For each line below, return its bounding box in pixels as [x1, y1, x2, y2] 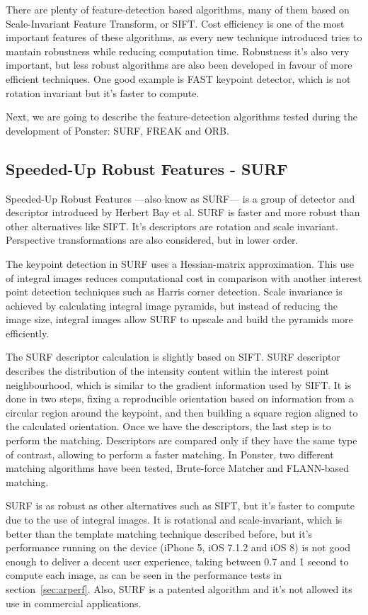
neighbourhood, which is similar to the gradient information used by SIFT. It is [6, 377, 352, 392]
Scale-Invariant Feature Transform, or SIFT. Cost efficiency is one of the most [6, 16, 345, 30]
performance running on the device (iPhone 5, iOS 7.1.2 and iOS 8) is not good [6, 540, 350, 555]
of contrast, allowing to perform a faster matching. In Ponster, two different [6, 446, 334, 461]
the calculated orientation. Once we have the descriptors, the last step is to [6, 419, 331, 434]
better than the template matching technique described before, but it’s [6, 526, 313, 541]
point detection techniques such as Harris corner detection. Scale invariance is [6, 284, 343, 299]
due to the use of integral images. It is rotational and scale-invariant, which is [6, 512, 343, 527]
